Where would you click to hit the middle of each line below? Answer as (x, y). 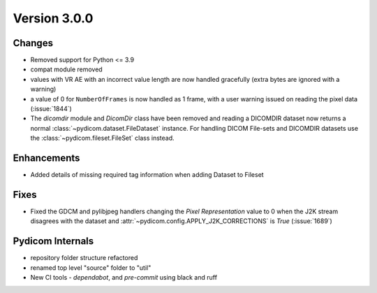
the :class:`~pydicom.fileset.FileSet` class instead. (102, 138)
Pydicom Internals (53, 241)
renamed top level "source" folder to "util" (91, 267)
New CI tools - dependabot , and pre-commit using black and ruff (124, 278)
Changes (33, 43)
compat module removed (66, 69)
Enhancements (46, 158)
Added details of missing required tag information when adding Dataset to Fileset (147, 175)
